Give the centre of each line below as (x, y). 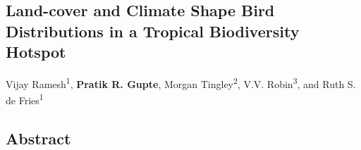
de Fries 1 (25, 99)
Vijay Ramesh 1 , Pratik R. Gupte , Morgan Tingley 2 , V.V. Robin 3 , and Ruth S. (181, 82)
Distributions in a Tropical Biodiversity (153, 31)
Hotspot (36, 52)
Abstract (38, 138)
